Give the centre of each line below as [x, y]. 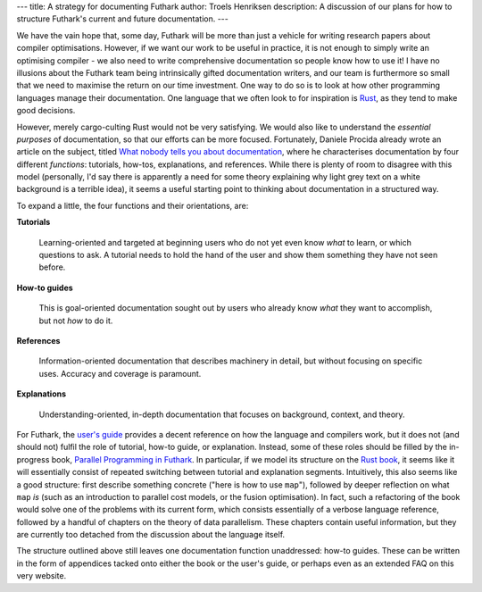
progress [33, 459]
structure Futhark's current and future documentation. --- [123, 19]
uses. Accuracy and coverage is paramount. [120, 373]
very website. [42, 576]
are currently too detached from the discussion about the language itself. [151, 535]
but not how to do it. [76, 321]
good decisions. [46, 111]
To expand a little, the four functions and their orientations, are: [133, 205]
